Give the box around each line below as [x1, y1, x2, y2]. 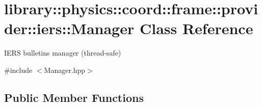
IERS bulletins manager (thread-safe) [4, 47, 121, 58]
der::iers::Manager [4, 18, 135, 39]
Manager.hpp [44, 64, 86, 75]
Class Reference [139, 18, 253, 39]
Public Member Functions [4, 89, 144, 105]
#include [4, 64, 33, 75]
